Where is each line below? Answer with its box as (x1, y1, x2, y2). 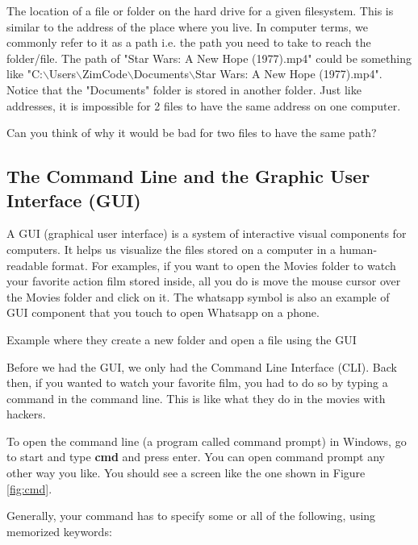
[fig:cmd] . (6, 480, 52, 497)
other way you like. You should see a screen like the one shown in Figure (6, 464, 366, 481)
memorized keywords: (6, 522, 112, 539)
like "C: (6, 65, 43, 82)
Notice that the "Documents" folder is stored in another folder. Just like (6, 81, 362, 98)
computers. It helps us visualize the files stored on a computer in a (6, 240, 336, 257)
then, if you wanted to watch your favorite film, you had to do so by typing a (6, 374, 388, 391)
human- (339, 240, 378, 257)
